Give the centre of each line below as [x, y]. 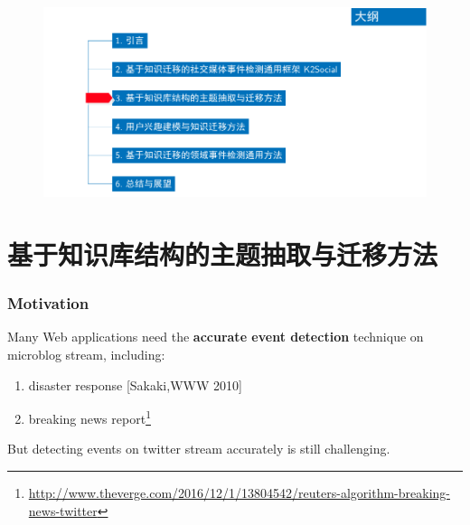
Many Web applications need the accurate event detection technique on [216, 337]
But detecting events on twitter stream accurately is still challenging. [199, 449]
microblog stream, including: [86, 354]
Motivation [48, 303]
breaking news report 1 [89, 417]
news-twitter [63, 510]
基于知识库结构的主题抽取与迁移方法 [223, 253]
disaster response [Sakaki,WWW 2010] [135, 384]
